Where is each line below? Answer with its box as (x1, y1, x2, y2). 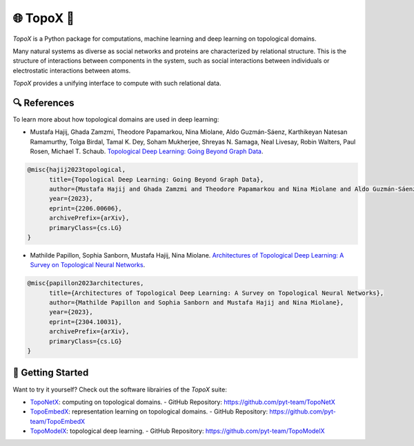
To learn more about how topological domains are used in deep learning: (12, 115, 219, 124)
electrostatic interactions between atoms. (12, 66, 131, 75)
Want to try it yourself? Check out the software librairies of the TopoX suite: (12, 385, 227, 394)
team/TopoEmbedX (30, 417, 86, 425)
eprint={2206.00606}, (49, 204, 122, 212)
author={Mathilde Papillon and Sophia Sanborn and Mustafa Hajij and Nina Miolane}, (49, 299, 344, 307)
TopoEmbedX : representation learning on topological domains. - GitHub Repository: (30, 407, 268, 416)
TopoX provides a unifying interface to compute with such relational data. (12, 79, 221, 88)
